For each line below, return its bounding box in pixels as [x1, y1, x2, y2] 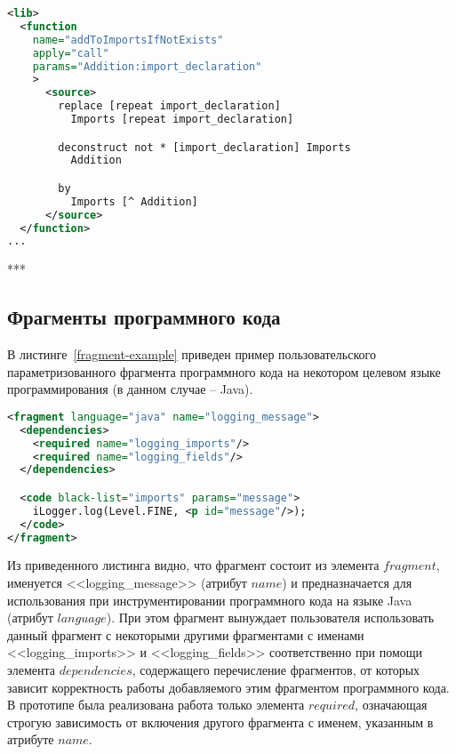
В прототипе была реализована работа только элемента [7, 695, 305, 714]
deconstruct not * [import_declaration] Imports [58, 140, 351, 154]
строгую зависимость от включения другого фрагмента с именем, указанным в [7, 712, 434, 731]
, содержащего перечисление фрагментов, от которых [132, 660, 420, 678]
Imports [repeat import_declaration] [70, 113, 294, 125]
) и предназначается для [282, 574, 412, 592]
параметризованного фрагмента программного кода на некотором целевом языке [7, 362, 441, 381]
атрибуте [7, 730, 54, 749]
